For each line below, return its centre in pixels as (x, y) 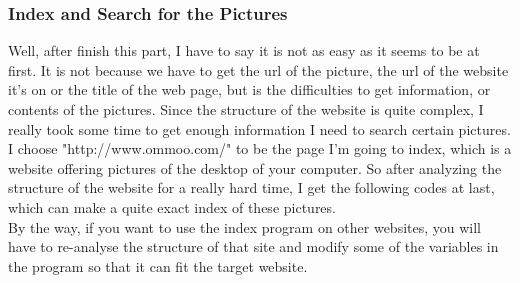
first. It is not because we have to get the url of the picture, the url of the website (258, 69)
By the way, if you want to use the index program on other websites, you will (245, 226)
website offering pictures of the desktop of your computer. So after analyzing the (255, 167)
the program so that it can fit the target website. (158, 265)
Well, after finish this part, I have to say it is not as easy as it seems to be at (244, 50)
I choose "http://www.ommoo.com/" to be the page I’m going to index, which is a (260, 148)
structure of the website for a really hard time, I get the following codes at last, (251, 187)
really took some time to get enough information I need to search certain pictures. (259, 128)
